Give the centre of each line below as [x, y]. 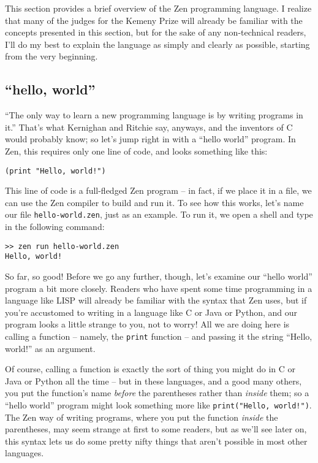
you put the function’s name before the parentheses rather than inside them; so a [157, 393]
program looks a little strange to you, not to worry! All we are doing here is [147, 324]
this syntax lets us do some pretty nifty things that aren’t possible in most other [156, 441]
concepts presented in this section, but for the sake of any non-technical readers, [156, 32]
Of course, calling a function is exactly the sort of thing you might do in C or [150, 369]
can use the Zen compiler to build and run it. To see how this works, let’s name [154, 202]
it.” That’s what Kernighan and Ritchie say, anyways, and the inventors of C [149, 127]
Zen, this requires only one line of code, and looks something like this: [136, 151]
